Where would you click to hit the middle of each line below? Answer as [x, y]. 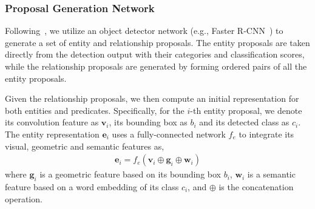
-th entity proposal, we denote [246, 110]
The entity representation [52, 134]
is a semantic [271, 174]
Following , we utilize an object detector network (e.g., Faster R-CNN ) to [144, 31]
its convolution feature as [52, 122]
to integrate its [266, 134]
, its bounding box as [148, 122]
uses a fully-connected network [169, 134]
